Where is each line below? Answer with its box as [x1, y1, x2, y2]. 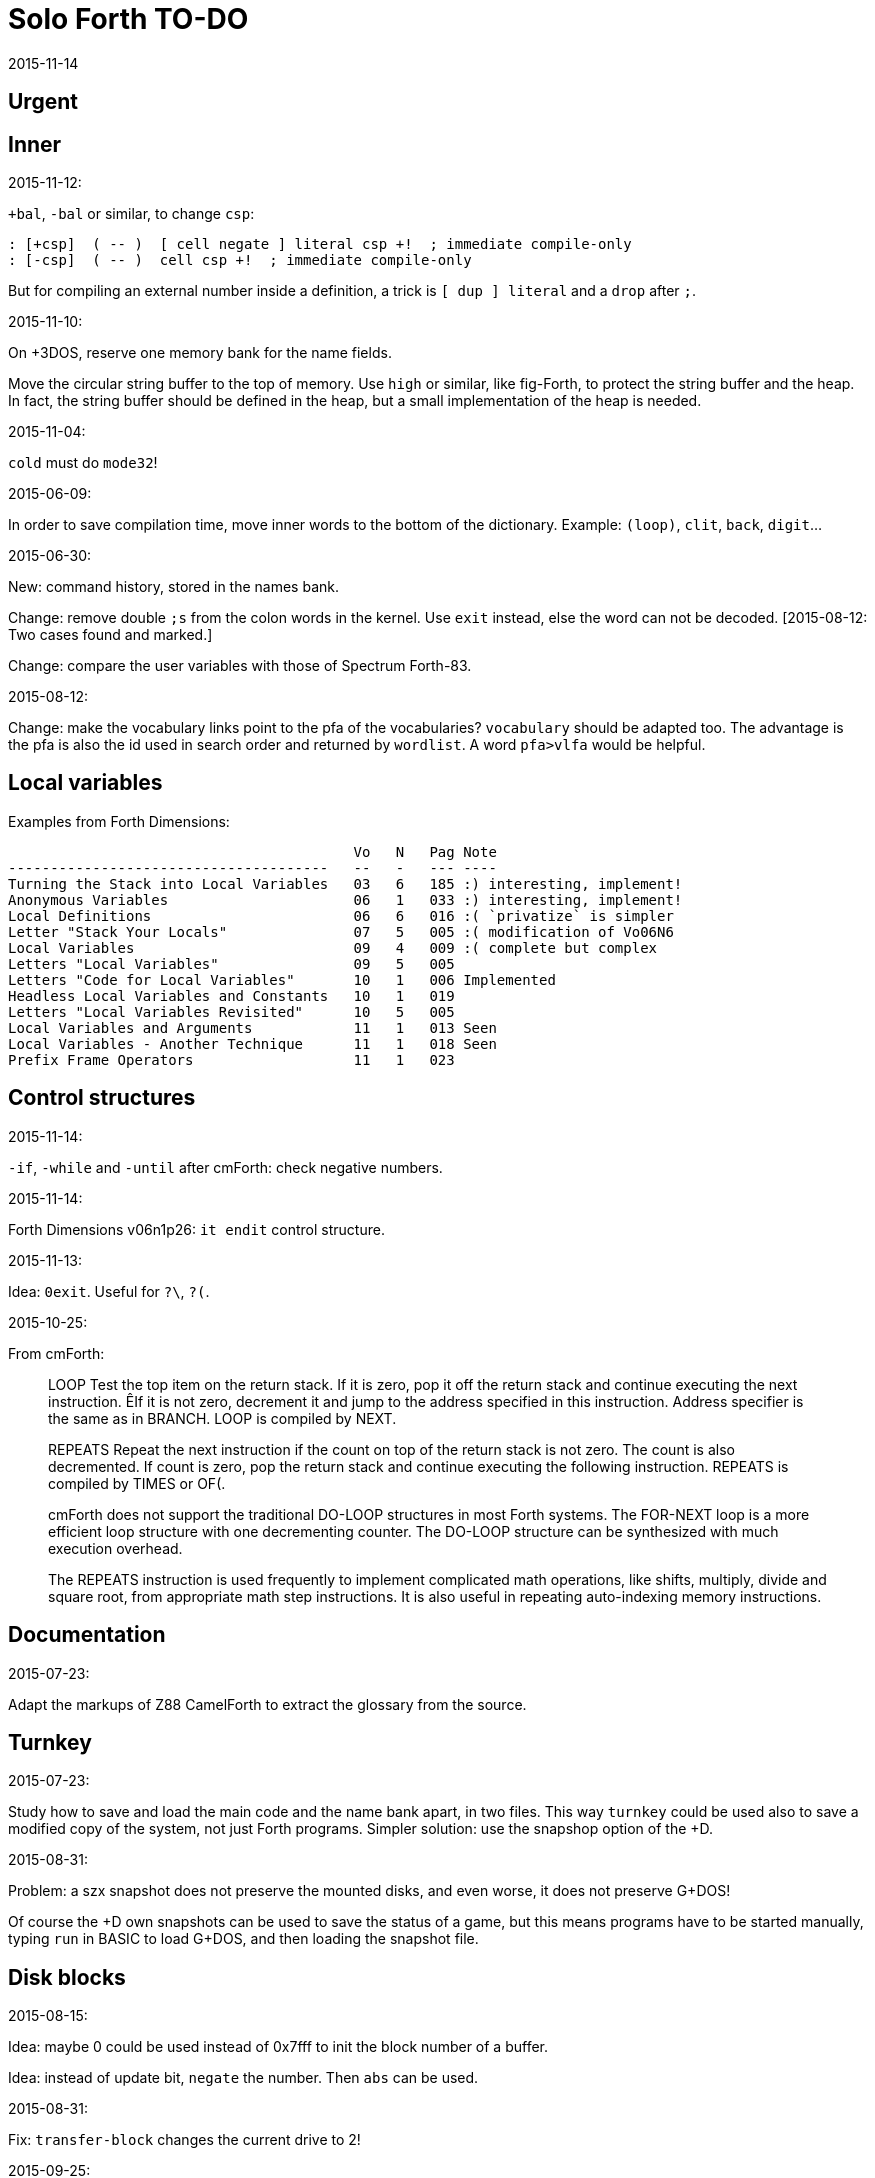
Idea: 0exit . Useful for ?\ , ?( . [8, 1282, 210, 1300]
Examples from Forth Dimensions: [8, 812, 230, 830]
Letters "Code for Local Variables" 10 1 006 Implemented [8, 971, 556, 988]
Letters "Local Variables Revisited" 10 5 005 [8, 1003, 455, 1020]
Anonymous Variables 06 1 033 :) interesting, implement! [8, 891, 683, 908]
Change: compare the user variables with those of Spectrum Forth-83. [8, 657, 472, 675]
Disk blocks [8, 1964, 126, 1990]
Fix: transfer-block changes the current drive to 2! [8, 2131, 361, 2149]
